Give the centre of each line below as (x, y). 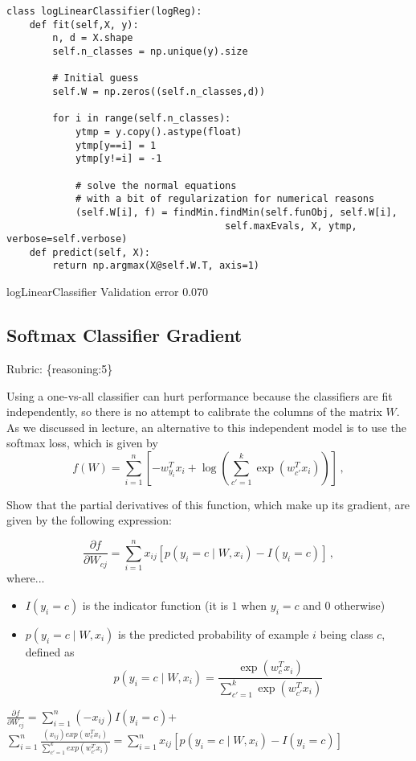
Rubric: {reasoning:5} (60, 368)
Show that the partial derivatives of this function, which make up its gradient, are (208, 504)
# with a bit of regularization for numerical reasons (225, 199)
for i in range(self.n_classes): (142, 119)
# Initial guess (96, 78)
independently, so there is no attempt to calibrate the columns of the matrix (194, 411)
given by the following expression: (89, 520)
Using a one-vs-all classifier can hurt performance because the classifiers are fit (200, 395)
